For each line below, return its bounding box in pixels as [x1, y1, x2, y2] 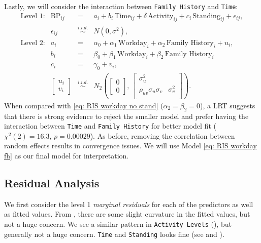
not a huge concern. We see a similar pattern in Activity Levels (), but [4, 219, 232, 229]
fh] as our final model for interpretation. [4, 150, 129, 161]
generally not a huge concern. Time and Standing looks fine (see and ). [4, 228, 224, 239]
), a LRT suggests [200, 100, 255, 110]
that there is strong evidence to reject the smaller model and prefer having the [4, 110, 249, 121]
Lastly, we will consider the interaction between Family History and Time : [4, 1, 238, 11]
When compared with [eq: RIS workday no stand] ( [4, 100, 164, 110]
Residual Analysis [4, 175, 100, 191]
